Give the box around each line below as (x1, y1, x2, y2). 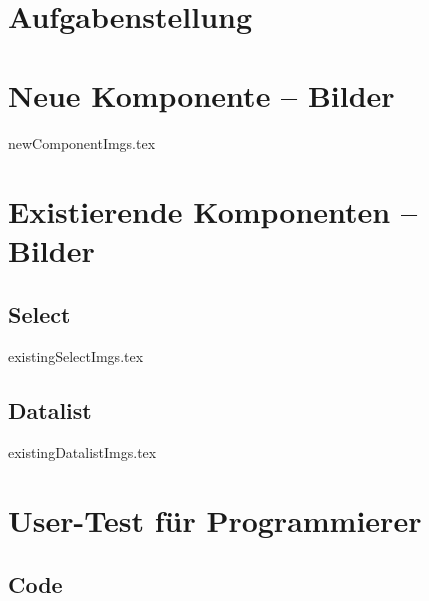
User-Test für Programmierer (8, 500, 422, 541)
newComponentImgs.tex (8, 132, 156, 153)
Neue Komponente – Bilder (8, 74, 395, 115)
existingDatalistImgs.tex (8, 441, 157, 462)
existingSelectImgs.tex (8, 345, 144, 366)
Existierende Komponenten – (8, 191, 418, 232)
